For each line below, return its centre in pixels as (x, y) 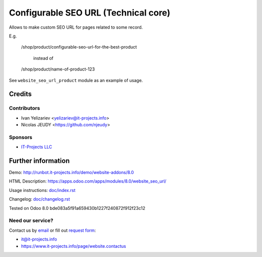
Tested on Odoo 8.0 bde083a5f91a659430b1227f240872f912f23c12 (77, 208)
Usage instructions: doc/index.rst (42, 190)
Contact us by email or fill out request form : (52, 230)
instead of (43, 58)
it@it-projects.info (39, 239)
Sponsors (21, 137)
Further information (39, 161)
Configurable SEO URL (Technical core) (90, 13)
